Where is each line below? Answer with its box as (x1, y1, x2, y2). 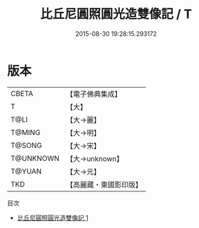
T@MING (10, 127, 41, 137)
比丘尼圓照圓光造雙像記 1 (17, 213, 88, 222)
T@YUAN (10, 167, 42, 176)
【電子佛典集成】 (66, 89, 122, 99)
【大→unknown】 (66, 153, 124, 163)
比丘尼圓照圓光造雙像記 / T (40, 6, 192, 22)
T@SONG (10, 140, 43, 150)
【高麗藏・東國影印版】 (66, 180, 143, 189)
